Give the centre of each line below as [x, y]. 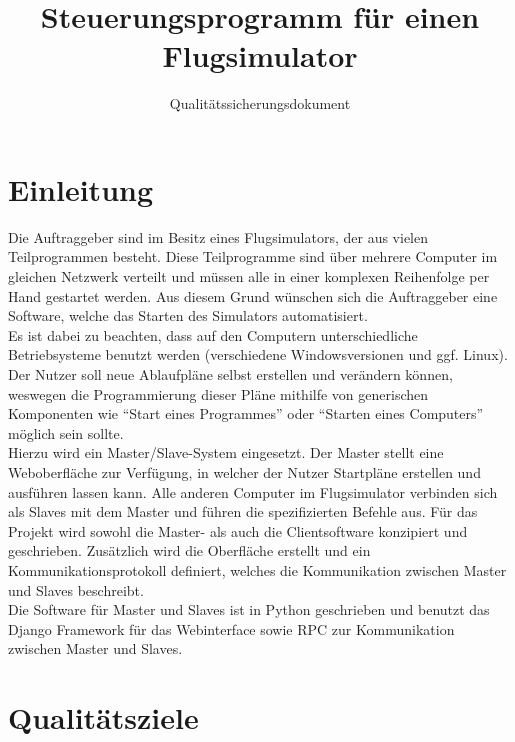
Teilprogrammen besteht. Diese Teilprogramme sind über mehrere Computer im [253, 256]
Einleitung [81, 188]
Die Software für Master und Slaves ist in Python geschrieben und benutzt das [249, 609]
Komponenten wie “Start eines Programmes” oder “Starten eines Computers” [246, 413]
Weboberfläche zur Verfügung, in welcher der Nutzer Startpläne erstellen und [244, 471]
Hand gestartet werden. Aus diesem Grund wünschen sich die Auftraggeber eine [253, 295]
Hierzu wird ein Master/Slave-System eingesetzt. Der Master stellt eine [226, 452]
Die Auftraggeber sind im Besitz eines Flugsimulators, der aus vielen [218, 236]
